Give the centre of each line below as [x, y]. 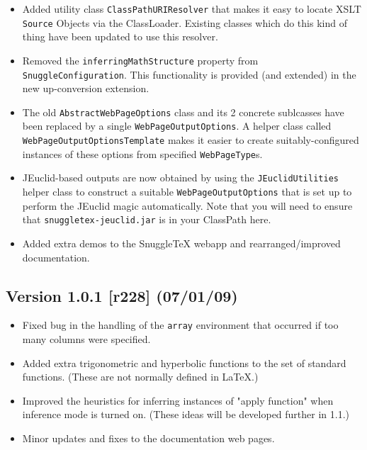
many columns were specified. [86, 339]
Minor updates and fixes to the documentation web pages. [148, 438]
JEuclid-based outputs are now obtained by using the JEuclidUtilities [180, 178]
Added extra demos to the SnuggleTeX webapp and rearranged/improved [181, 243]
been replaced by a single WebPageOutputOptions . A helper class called [177, 126]
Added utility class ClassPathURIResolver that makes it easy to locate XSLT [192, 9]
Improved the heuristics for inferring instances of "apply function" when [178, 400]
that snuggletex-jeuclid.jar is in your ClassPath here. [147, 219]
